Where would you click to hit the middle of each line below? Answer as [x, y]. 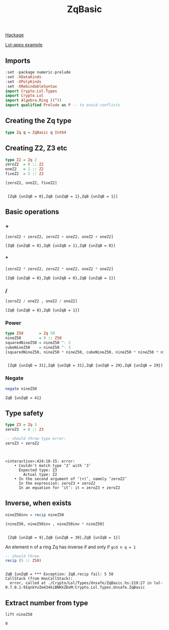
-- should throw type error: [36, 439]
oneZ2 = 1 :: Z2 [24, 169]
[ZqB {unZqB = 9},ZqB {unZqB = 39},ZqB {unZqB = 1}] [64, 537]
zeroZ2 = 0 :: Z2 [24, 164]
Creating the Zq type [38, 121]
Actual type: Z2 [40, 474]
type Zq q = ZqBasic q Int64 [36, 132]
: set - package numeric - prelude [38, 72]
